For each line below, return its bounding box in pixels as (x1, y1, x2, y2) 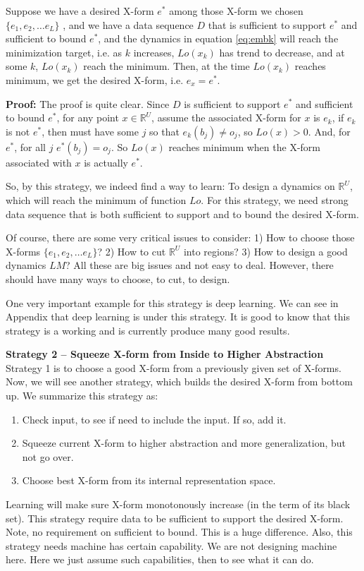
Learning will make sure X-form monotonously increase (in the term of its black (6, 497, 351, 512)
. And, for (308, 124, 351, 138)
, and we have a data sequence (63, 17, 194, 32)
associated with (6, 155, 72, 169)
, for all (14, 139, 46, 154)
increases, (133, 44, 175, 59)
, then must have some (42, 124, 139, 138)
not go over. (22, 449, 74, 464)
